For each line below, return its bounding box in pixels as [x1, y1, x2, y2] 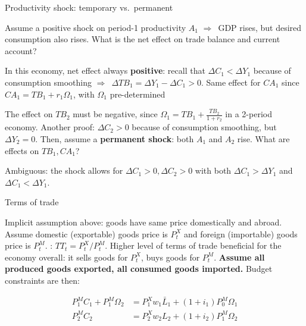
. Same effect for [201, 76, 261, 88]
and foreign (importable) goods [184, 227, 298, 240]
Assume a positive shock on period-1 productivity [5, 21, 186, 33]
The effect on [5, 108, 53, 120]
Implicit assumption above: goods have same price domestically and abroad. [5, 215, 282, 228]
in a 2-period [225, 108, 272, 120]
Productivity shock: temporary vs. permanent [5, 1, 173, 13]
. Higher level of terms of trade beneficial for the [105, 239, 282, 252]
